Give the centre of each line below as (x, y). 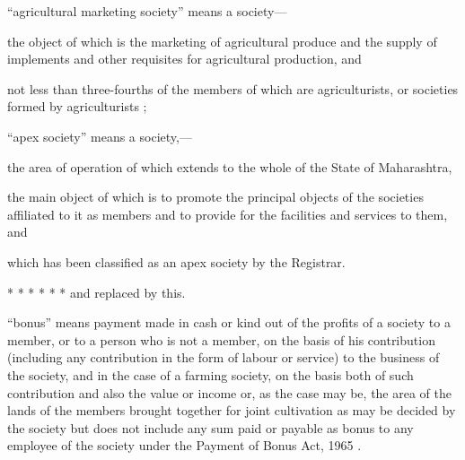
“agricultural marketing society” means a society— (147, 11)
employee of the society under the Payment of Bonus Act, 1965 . (184, 445)
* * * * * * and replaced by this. (97, 292)
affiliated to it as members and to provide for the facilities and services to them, (228, 214)
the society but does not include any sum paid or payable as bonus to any (211, 427)
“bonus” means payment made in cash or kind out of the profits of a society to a (229, 322)
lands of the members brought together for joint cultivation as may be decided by (232, 410)
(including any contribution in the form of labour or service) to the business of (224, 357)
